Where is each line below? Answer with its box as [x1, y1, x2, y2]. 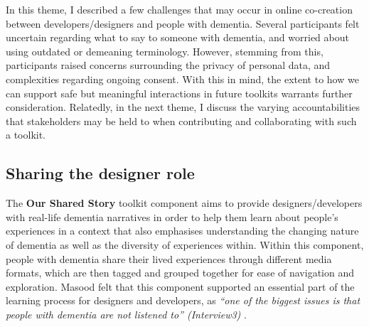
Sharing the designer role [6, 162, 195, 184]
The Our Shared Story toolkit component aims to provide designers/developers [6, 195, 363, 210]
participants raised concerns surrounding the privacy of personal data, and [6, 58, 331, 73]
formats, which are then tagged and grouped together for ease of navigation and [6, 265, 354, 280]
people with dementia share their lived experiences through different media [6, 251, 332, 266]
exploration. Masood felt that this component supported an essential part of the [6, 279, 355, 294]
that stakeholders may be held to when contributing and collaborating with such [6, 113, 357, 128]
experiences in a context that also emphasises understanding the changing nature [6, 223, 359, 238]
